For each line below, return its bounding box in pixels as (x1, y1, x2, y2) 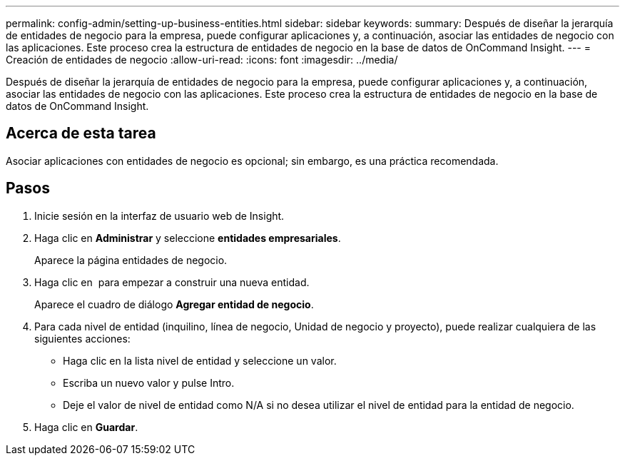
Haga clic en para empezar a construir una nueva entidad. (34, 275, 310, 288)
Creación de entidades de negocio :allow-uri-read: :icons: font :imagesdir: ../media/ (6, 54, 398, 66)
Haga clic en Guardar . (34, 420, 138, 433)
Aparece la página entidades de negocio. (34, 253, 228, 266)
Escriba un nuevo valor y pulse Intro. (63, 376, 235, 389)
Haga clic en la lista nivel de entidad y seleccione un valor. (63, 354, 337, 367)
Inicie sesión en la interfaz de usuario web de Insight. (34, 209, 285, 222)
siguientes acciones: (34, 332, 131, 345)
